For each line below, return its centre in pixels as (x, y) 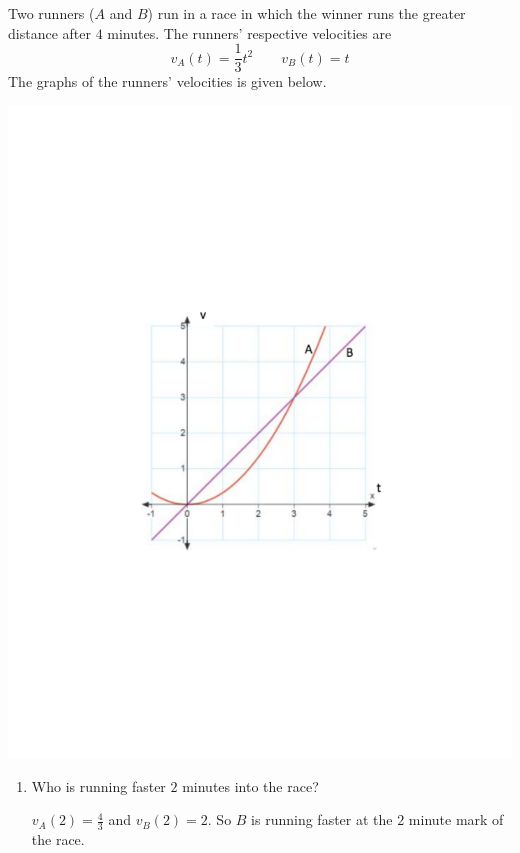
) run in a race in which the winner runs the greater (306, 13)
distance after (49, 32)
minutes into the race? (250, 785)
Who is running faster (98, 785)
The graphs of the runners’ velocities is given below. (167, 81)
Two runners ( (51, 13)
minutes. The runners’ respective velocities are (249, 32)
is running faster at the (322, 819)
